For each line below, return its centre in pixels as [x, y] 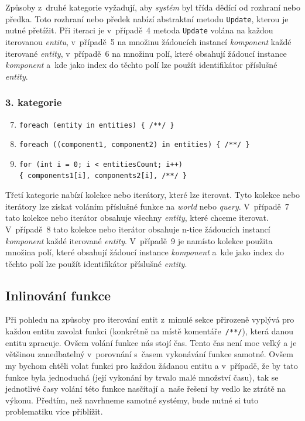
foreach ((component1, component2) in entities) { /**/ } [134, 145]
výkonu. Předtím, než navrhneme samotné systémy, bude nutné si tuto [132, 400]
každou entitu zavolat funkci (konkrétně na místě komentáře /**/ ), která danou [150, 331]
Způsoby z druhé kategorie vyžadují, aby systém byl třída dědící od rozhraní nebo [153, 7]
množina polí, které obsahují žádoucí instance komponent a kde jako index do [145, 252]
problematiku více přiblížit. [54, 411]
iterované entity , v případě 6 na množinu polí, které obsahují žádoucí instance [146, 53]
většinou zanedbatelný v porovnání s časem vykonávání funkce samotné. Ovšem [149, 354]
